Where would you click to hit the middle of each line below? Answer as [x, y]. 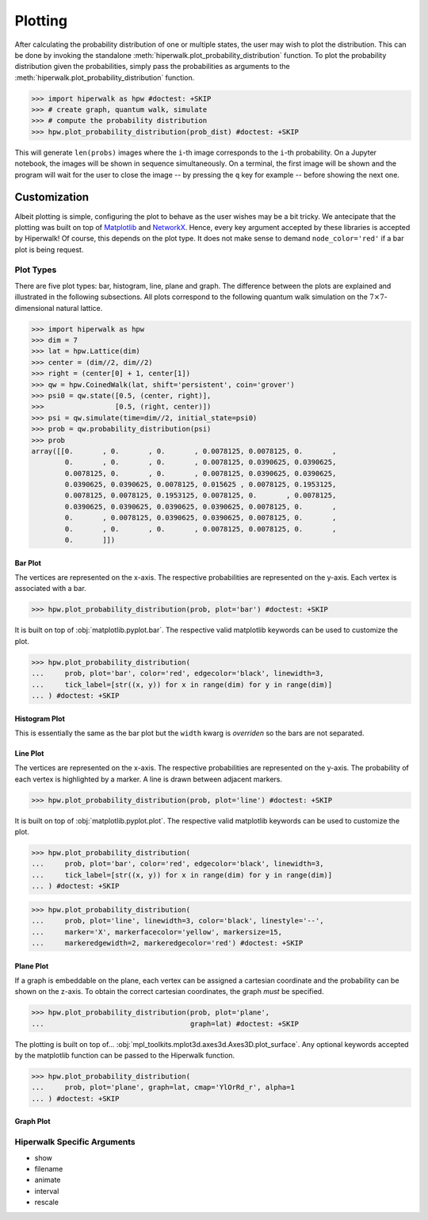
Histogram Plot [40, 719]
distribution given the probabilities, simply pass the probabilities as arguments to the [152, 67]
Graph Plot [32, 1122]
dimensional [34, 308]
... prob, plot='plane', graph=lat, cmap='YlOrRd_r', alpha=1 [163, 1088]
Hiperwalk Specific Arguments [75, 1142]
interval [47, 1191]
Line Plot [29, 753]
